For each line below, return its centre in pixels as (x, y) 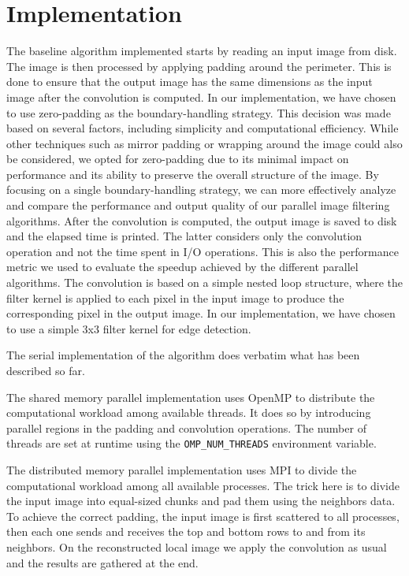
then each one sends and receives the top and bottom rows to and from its (186, 531)
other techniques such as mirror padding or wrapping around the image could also (204, 143)
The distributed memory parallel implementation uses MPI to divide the (182, 470)
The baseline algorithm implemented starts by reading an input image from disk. (202, 51)
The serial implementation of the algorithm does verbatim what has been (183, 355)
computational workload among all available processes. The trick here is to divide (203, 485)
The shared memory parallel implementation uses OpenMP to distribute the (191, 397)
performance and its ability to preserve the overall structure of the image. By (193, 174)
